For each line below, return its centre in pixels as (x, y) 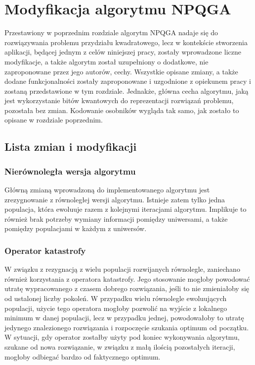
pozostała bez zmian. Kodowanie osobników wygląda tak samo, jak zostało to (122, 110)
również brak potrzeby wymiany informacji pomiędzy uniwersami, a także (116, 218)
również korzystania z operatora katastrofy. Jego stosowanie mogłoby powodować (127, 278)
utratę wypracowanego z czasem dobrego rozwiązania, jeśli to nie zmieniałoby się (127, 288)
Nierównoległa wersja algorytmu (70, 171)
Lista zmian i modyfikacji (71, 147)
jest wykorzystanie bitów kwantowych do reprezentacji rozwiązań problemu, (119, 100)
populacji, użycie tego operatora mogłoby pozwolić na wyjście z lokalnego (116, 308)
